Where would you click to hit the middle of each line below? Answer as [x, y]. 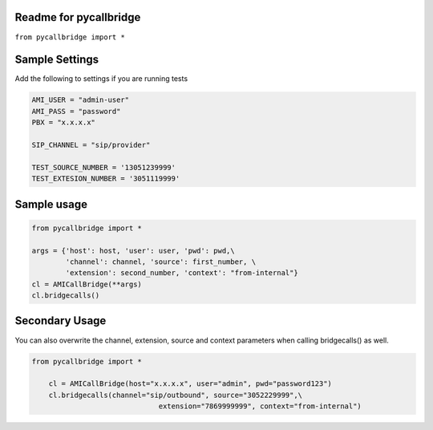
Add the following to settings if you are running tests [101, 79]
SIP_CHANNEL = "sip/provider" [91, 145]
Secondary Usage [61, 321]
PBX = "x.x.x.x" [64, 123]
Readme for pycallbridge [78, 17]
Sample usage [51, 204]
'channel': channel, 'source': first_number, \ [161, 262]
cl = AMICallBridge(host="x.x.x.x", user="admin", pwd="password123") [190, 384]
